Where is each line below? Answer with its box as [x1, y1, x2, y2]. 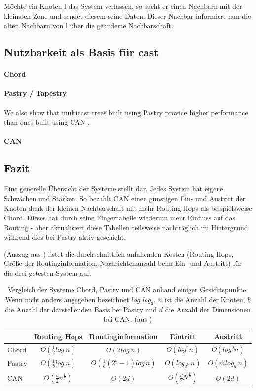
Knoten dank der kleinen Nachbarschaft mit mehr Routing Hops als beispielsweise [4, 203, 252, 213]
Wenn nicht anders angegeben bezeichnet [5, 294, 129, 304]
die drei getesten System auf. [4, 267, 91, 278]
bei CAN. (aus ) [103, 314, 152, 324]
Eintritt [169, 331, 196, 342]
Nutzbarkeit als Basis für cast [4, 44, 159, 60]
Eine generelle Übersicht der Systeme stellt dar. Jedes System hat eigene [4, 183, 223, 194]
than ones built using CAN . [4, 117, 90, 127]
